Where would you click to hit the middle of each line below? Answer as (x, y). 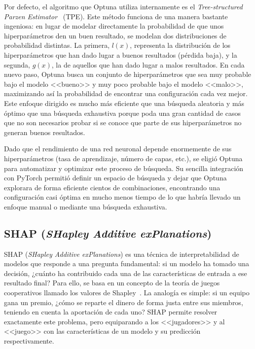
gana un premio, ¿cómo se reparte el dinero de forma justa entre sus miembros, (124, 302)
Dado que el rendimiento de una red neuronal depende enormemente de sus (118, 149)
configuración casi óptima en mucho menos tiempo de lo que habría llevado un (122, 197)
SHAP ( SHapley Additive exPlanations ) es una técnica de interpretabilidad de (122, 254)
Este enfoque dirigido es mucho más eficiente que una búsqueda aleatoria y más (124, 103)
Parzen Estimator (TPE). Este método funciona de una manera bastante (116, 16)
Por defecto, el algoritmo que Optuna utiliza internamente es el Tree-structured (123, 6)
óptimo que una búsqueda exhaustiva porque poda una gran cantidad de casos (122, 113)
